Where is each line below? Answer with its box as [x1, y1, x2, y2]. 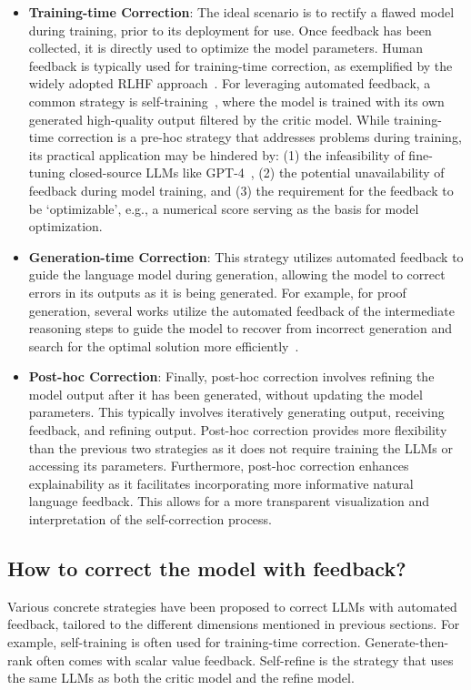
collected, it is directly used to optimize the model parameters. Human [28, 38, 423, 57]
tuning [28, 163, 65, 182]
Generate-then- [365, 633, 449, 652]
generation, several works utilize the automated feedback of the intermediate [28, 300, 455, 320]
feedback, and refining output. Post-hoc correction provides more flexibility [28, 421, 447, 440]
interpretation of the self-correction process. [28, 510, 272, 529]
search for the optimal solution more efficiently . [28, 336, 299, 355]
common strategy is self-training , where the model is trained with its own [28, 91, 445, 110]
